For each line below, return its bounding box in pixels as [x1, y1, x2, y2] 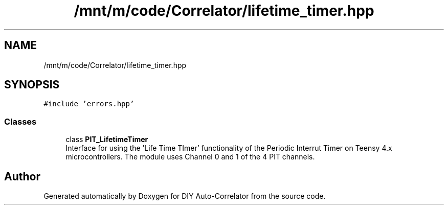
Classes [4, 116, 37, 127]
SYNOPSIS [4, 78, 60, 91]
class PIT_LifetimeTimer [65, 135, 148, 144]
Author [4, 170, 40, 183]
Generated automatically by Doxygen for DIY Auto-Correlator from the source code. [43, 192, 326, 201]
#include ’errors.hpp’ [43, 100, 135, 108]
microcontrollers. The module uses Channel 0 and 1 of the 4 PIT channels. [65, 152, 315, 161]
